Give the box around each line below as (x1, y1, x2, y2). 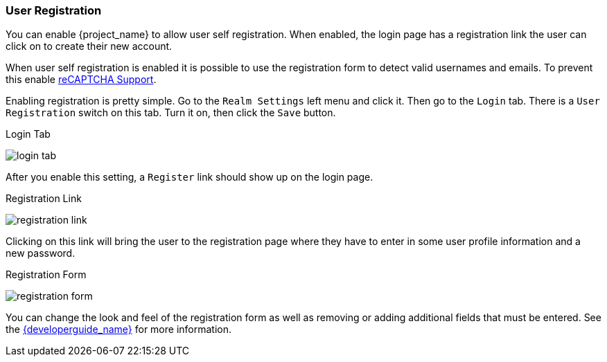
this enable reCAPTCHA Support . (6, 73, 157, 86)
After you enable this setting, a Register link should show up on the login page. (6, 171, 373, 183)
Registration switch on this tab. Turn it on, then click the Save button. (6, 107, 336, 119)
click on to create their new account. (6, 40, 173, 53)
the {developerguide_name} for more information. (6, 323, 232, 336)
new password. (6, 247, 76, 260)
